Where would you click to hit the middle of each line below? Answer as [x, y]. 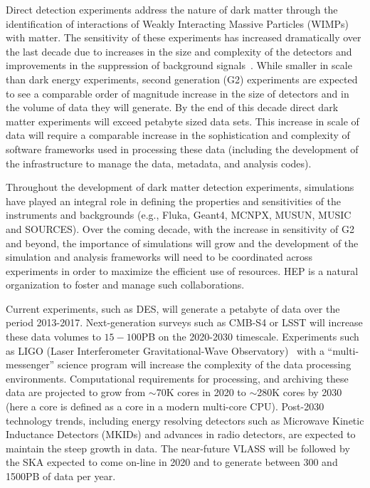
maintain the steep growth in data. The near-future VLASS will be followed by [178, 448]
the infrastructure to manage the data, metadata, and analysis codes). [159, 163]
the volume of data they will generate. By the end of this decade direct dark [172, 107]
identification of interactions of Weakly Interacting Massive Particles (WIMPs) [177, 23]
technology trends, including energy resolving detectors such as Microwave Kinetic [185, 420]
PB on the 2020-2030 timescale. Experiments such [250, 337]
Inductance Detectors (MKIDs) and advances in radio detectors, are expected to [181, 434]
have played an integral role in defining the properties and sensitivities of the [174, 201]
